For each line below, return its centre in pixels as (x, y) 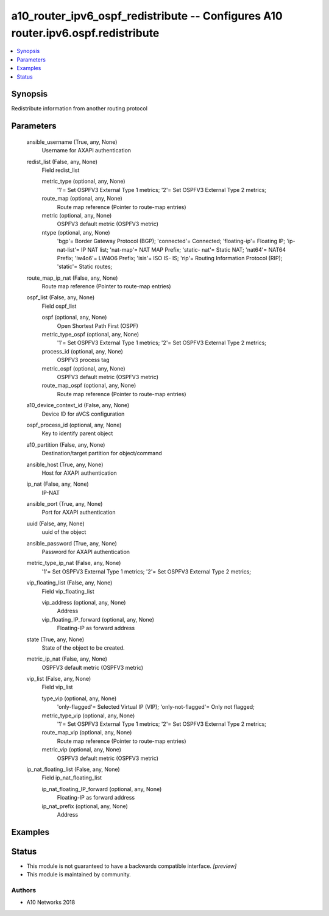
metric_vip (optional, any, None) (82, 750)
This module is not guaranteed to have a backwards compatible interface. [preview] (132, 866)
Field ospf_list (59, 306)
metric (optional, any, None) (77, 215)
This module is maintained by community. (79, 875)
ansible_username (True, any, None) (72, 142)
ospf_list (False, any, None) (61, 297)
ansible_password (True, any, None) (72, 543)
